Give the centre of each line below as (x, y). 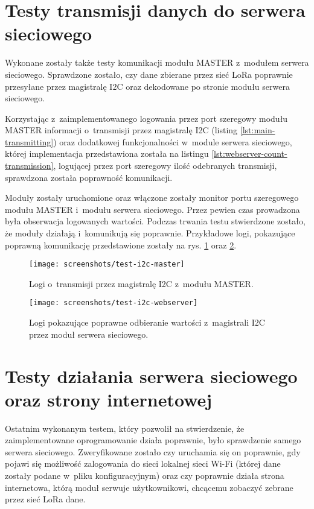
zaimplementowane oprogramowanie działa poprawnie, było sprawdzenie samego (153, 440)
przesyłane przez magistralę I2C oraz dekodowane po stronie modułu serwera (147, 86)
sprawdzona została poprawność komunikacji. (89, 177)
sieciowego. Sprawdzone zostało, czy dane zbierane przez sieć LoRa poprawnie (149, 74)
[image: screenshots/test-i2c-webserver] (114, 303)
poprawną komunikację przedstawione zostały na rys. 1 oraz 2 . (121, 245)
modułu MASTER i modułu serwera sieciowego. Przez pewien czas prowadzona (152, 209)
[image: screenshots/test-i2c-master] (107, 264)
